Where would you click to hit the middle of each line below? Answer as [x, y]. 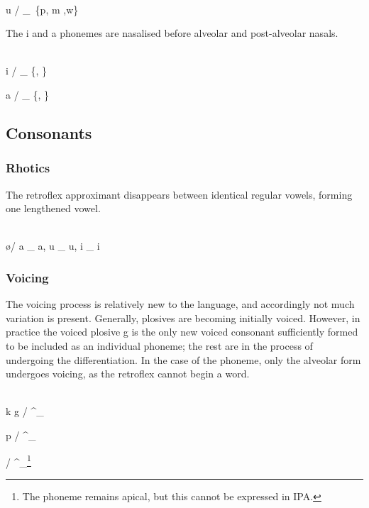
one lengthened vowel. [53, 208]
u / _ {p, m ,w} [42, 9]
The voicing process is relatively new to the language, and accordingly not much [180, 304]
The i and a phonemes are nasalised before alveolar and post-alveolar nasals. [172, 33]
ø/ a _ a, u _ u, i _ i [53, 246]
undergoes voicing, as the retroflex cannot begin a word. [128, 374]
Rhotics [28, 168]
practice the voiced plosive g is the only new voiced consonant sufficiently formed [182, 332]
